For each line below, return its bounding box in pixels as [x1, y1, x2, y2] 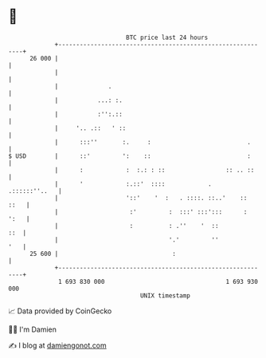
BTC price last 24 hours [126, 33, 209, 41]
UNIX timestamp [139, 291, 191, 300]
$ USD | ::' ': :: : [8, 151, 251, 160]
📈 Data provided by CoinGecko [8, 306, 112, 316]
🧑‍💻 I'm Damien [8, 325, 57, 334]
